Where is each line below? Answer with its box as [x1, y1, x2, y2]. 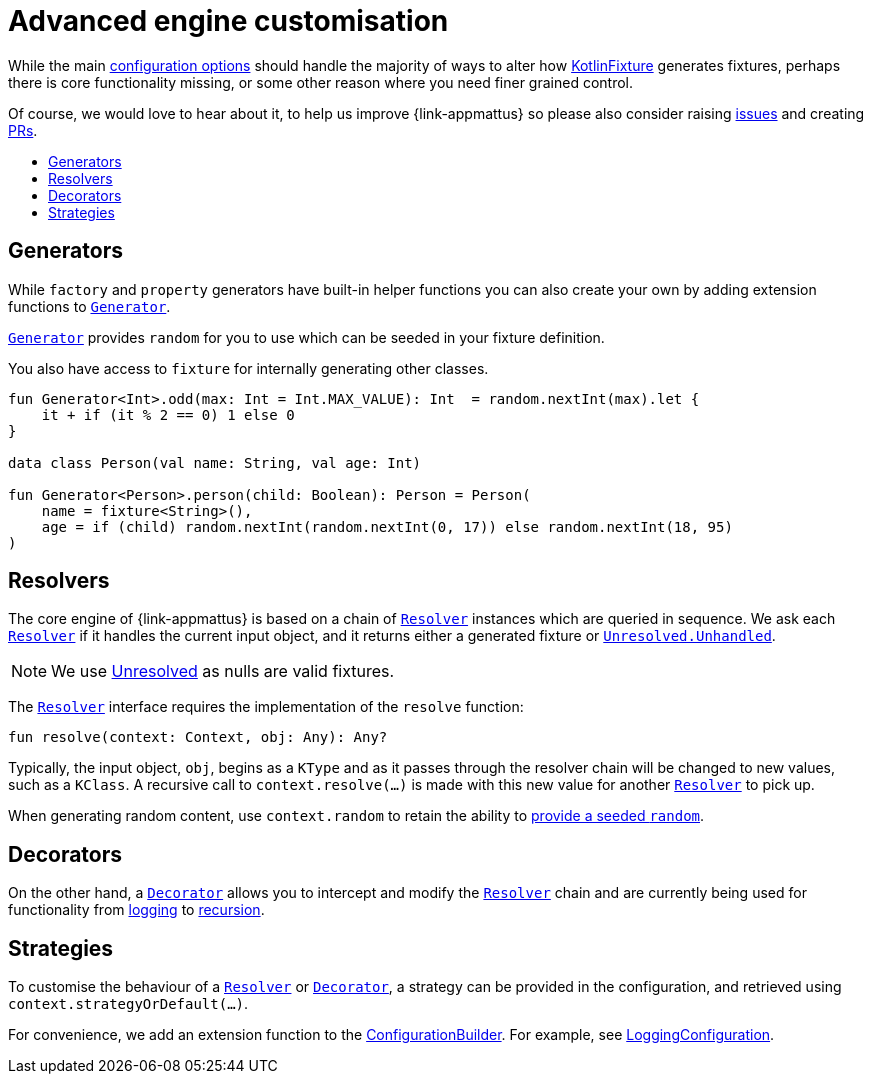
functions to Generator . [8, 297, 171, 315]
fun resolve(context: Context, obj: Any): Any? [8, 729, 388, 746]
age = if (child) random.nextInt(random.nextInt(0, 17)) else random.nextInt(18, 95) [41, 518, 733, 535]
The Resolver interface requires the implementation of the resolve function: [8, 698, 524, 716]
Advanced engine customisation [8, 4, 449, 38]
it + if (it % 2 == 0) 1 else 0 [41, 406, 295, 423]
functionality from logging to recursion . [8, 901, 265, 919]
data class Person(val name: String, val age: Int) [8, 454, 422, 471]
